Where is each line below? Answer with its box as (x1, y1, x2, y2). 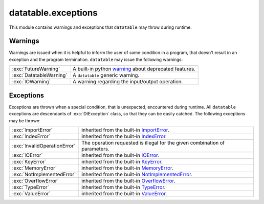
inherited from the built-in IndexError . (81, 133, 167, 140)
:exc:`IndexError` (12, 133, 51, 140)
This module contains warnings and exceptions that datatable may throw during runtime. (9, 24, 192, 30)
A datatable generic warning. (72, 72, 140, 79)
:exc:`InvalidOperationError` (12, 142, 76, 149)
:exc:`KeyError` (12, 158, 46, 165)
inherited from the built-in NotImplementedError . (81, 171, 193, 178)
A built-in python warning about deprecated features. (72, 66, 196, 73)
